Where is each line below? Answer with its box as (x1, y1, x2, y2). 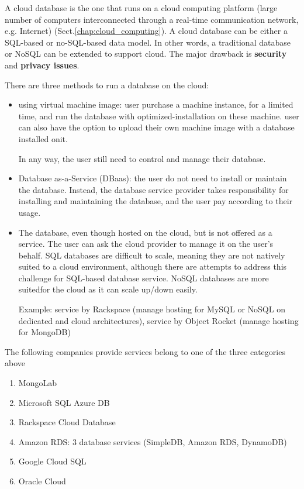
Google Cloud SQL (18, 455, 87, 467)
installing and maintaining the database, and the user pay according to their (18, 195, 293, 207)
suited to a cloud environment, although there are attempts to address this (18, 260, 287, 273)
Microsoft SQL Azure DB (18, 396, 110, 408)
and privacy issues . (5, 58, 80, 71)
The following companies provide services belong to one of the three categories (5, 345, 285, 357)
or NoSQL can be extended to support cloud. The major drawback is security (5, 47, 287, 60)
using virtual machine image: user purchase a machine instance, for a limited (18, 98, 293, 111)
